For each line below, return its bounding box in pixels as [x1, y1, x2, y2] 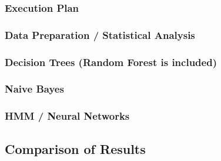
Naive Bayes [5, 81, 64, 96]
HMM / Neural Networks [5, 109, 130, 123]
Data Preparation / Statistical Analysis [5, 27, 195, 42]
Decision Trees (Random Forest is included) [5, 54, 217, 69]
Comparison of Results [5, 139, 146, 157]
